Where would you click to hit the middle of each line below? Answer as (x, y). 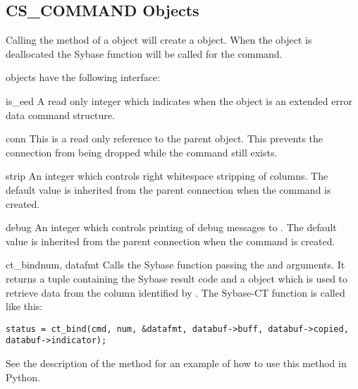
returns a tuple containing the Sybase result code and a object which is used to (177, 278)
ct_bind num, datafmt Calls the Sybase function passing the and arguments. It (175, 265)
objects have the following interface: (83, 77)
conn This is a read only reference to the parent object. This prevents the (165, 138)
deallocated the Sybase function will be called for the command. (144, 53)
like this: (24, 306)
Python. (23, 377)
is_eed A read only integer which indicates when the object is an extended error (179, 100)
